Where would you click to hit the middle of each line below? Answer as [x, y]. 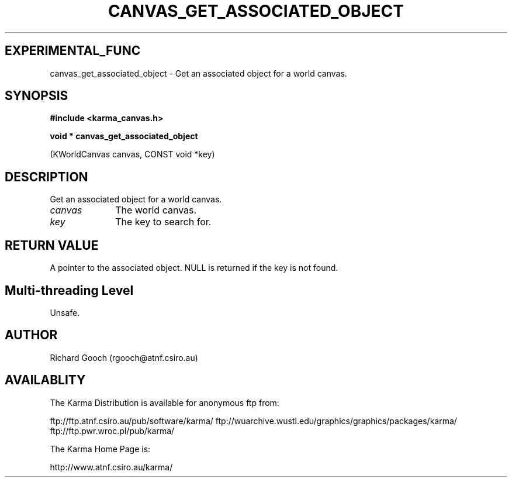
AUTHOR [31, 335]
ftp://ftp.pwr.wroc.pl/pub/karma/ [112, 431]
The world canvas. [156, 210]
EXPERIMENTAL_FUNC [73, 51]
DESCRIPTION [46, 177]
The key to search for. [163, 222]
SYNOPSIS [37, 96]
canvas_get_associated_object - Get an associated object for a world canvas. [198, 73]
